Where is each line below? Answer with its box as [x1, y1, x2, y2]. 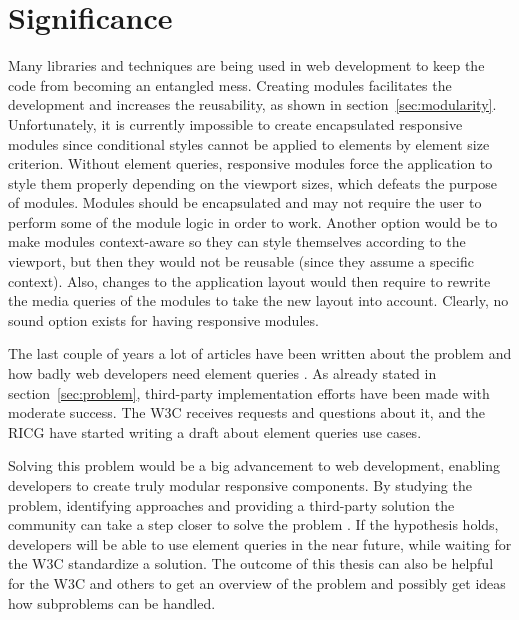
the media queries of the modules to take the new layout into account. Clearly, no [8, 290, 509, 311]
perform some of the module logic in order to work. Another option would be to [8, 211, 498, 232]
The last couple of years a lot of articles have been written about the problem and [8, 343, 512, 364]
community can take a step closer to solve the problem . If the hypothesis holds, [8, 514, 499, 535]
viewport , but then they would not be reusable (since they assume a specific [8, 251, 474, 272]
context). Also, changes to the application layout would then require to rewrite [8, 270, 491, 291]
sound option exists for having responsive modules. [8, 309, 319, 330]
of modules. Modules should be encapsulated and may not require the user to [8, 192, 482, 213]
